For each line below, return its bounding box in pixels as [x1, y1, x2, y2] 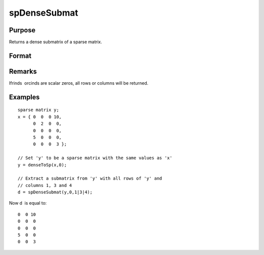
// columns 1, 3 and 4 [18, 183, 72, 188]
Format [9, 51, 32, 60]
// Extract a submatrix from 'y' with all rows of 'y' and [18, 176, 162, 181]
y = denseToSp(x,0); [18, 162, 67, 167]
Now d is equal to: [9, 200, 47, 206]
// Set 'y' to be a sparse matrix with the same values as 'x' [18, 155, 173, 161]
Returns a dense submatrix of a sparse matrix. [9, 39, 102, 45]
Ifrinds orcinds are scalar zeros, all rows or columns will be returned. [9, 80, 149, 86]
